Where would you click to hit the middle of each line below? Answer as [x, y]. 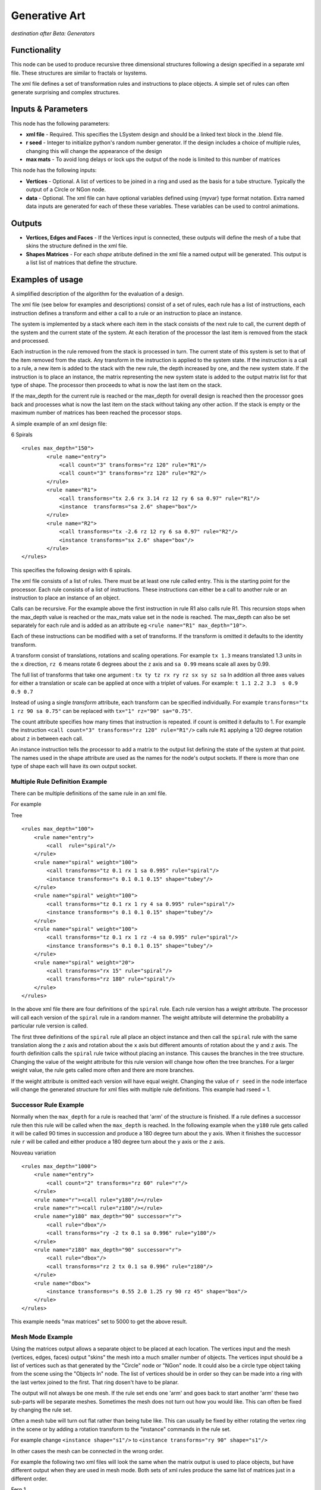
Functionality [36, 50]
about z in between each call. [47, 738]
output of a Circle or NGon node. [66, 190]
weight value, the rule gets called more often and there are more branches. [103, 1070]
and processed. [30, 340]
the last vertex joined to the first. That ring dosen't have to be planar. [95, 1382]
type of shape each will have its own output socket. [74, 766]
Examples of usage [47, 279]
